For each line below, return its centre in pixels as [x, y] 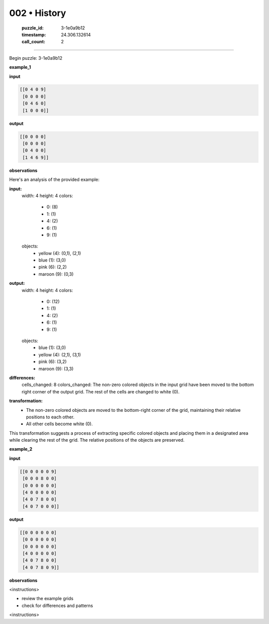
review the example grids [48, 599]
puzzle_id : [33, 28]
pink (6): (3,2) [53, 362]
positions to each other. [50, 417]
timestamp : [34, 34]
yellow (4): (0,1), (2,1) [60, 253]
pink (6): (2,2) [53, 267]
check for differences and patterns [57, 606]
